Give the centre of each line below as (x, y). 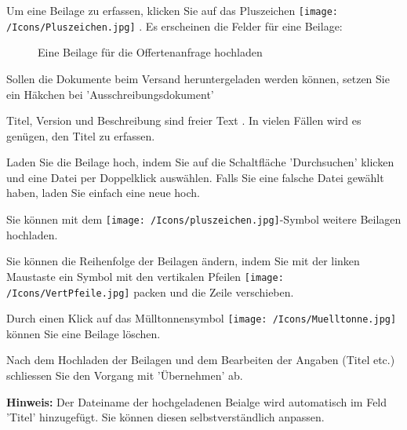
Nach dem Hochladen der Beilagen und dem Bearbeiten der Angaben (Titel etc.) (201, 360)
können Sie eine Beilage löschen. (84, 333)
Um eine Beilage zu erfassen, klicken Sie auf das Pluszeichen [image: (172, 10)
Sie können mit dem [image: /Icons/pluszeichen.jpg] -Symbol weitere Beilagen (204, 219)
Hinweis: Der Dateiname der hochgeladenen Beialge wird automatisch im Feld (197, 401)
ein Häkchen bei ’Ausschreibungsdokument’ (110, 94)
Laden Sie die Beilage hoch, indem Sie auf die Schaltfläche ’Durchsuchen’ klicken (200, 162)
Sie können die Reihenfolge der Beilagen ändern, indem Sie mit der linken (183, 261)
